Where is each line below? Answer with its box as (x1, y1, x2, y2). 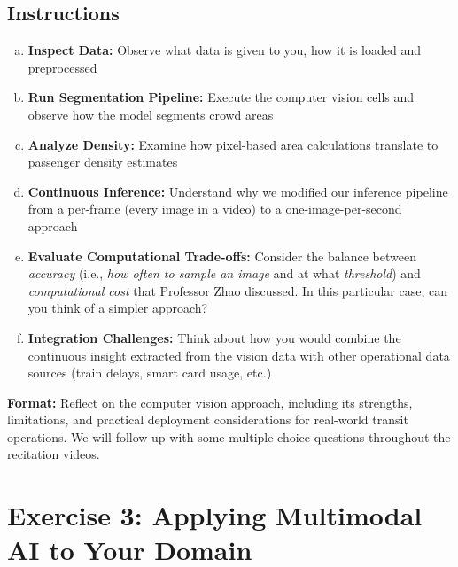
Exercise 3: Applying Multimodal (7, 497, 423, 533)
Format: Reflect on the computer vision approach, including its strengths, (7, 392, 413, 411)
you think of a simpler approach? (27, 299, 208, 317)
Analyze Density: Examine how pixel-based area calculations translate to (27, 135, 439, 153)
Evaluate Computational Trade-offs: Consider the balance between (27, 246, 416, 265)
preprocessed (27, 58, 97, 76)
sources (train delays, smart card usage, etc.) (27, 363, 272, 382)
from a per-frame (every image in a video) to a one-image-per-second (27, 199, 402, 218)
